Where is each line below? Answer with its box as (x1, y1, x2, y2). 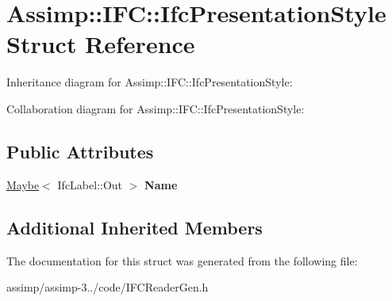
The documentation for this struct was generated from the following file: (6, 252, 358, 269)
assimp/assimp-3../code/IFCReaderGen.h (6, 279, 209, 295)
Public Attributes (6, 139, 154, 163)
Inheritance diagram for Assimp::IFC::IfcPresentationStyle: (6, 74, 293, 90)
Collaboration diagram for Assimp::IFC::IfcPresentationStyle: (6, 100, 305, 116)
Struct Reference (6, 28, 195, 60)
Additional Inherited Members (6, 215, 263, 239)
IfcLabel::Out (57, 176, 123, 192)
